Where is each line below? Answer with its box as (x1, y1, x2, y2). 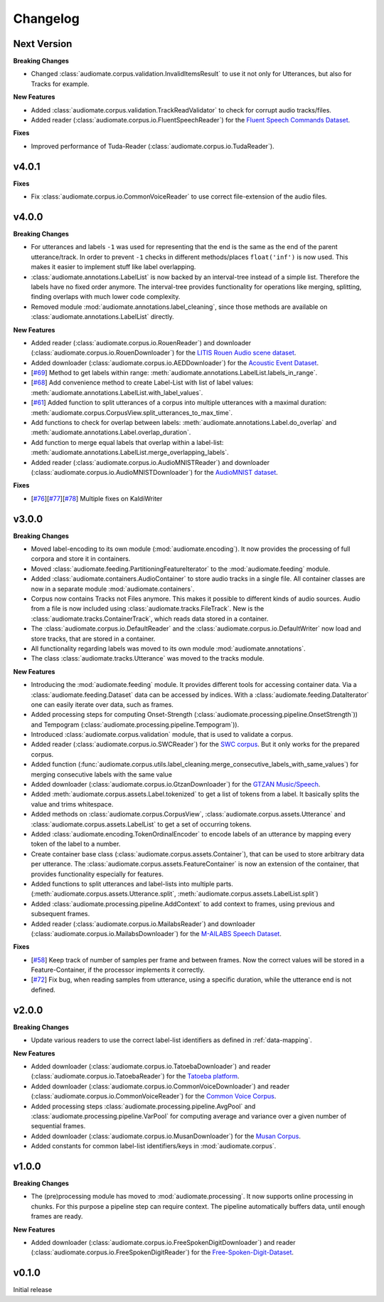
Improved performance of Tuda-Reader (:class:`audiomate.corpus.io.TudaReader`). (31, 142, 274, 150)
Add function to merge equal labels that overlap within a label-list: (31, 438, 224, 446)
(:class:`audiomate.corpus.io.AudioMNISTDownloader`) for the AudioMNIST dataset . (31, 468, 279, 476)
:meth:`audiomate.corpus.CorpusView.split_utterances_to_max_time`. (31, 408, 233, 416)
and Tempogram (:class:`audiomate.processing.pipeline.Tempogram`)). (31, 720, 240, 729)
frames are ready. (31, 1212, 83, 1221)
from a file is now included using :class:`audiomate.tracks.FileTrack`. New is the (31, 604, 265, 613)
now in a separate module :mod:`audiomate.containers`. (31, 584, 195, 593)
